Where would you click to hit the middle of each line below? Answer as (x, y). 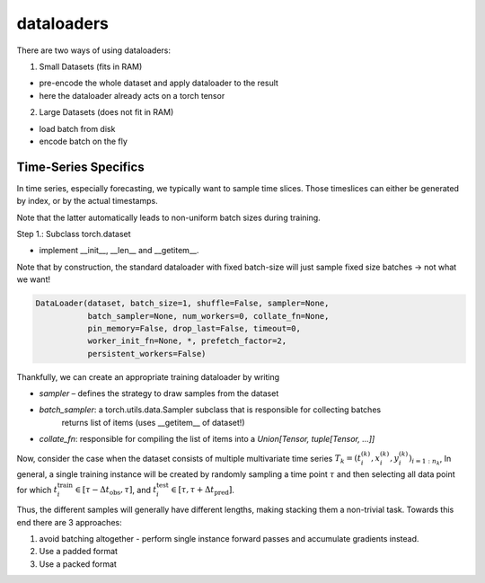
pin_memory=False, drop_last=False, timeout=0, (194, 328)
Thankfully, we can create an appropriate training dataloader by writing (148, 376)
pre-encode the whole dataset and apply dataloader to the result (159, 83)
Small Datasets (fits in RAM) (91, 66)
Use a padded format (79, 552)
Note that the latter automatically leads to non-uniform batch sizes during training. (168, 217)
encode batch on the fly (83, 141)
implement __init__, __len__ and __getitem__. (119, 251)
